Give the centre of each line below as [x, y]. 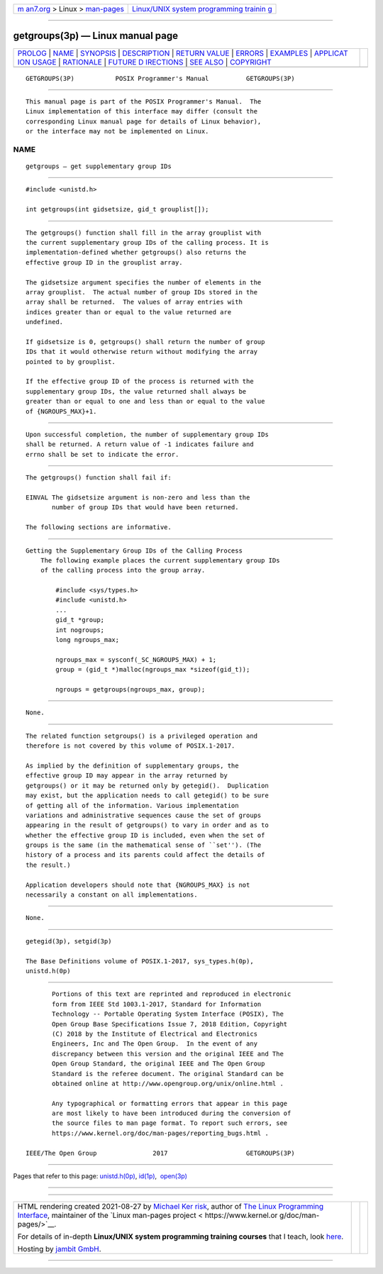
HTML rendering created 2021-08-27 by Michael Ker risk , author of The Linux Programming [171, 1207]
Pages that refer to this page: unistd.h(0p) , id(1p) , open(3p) [100, 1176]
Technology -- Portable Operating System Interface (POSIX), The [168, 1014]
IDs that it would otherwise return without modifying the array [142, 352]
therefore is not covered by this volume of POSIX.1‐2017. [131, 746]
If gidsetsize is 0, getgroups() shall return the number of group [145, 342]
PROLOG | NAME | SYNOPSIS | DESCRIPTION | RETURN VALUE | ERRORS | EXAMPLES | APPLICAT [183, 53]
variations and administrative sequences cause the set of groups [144, 815]
